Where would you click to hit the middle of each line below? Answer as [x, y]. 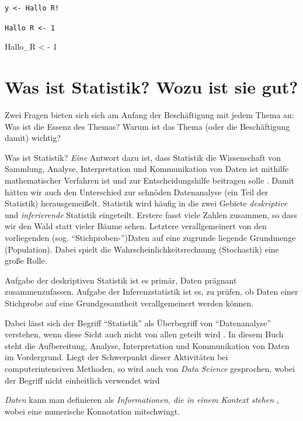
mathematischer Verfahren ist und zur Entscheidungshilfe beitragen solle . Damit [150, 180]
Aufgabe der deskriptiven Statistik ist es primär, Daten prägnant [121, 280]
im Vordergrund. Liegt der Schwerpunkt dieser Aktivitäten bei [116, 357]
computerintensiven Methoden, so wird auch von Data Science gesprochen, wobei [150, 368]
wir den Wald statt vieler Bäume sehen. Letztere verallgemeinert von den [136, 226]
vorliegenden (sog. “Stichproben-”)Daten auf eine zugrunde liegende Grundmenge [150, 237]
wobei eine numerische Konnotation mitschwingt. [93, 411]
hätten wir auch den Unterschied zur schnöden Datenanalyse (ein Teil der [137, 191]
